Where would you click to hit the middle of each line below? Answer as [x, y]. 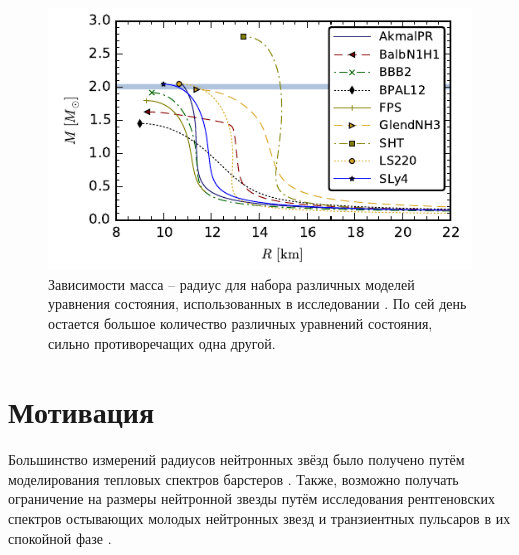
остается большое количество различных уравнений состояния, [240, 322]
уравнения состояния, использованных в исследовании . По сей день [257, 303]
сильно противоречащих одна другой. [162, 342]
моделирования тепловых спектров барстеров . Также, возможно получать [233, 478]
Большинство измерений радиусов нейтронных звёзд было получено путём [236, 459]
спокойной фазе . [60, 537]
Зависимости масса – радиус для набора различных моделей [231, 283]
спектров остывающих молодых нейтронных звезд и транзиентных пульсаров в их [259, 518]
